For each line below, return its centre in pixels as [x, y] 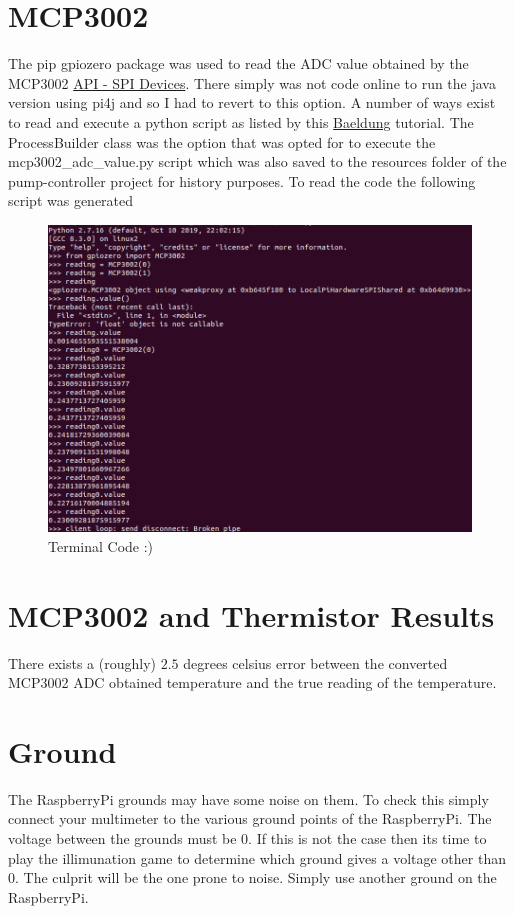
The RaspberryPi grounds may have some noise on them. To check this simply [248, 798]
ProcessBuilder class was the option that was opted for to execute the [222, 141]
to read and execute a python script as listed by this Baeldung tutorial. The [241, 121]
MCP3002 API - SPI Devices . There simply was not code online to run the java [252, 82]
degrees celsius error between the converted [315, 662]
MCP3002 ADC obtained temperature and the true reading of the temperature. [252, 682]
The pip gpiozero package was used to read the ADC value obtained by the [238, 63]
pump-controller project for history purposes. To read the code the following [242, 180]
